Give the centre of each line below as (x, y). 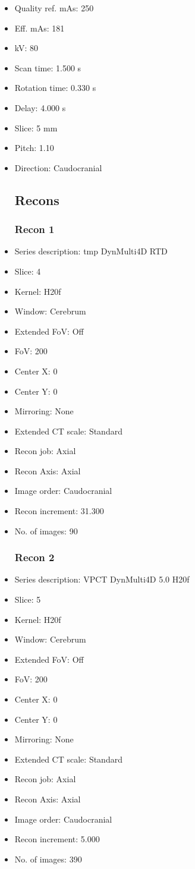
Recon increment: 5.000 (57, 839)
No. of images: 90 (46, 530)
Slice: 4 (28, 271)
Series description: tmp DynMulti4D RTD (91, 251)
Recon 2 (34, 557)
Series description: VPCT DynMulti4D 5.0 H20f (102, 579)
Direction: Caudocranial (58, 167)
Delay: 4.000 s (40, 107)
